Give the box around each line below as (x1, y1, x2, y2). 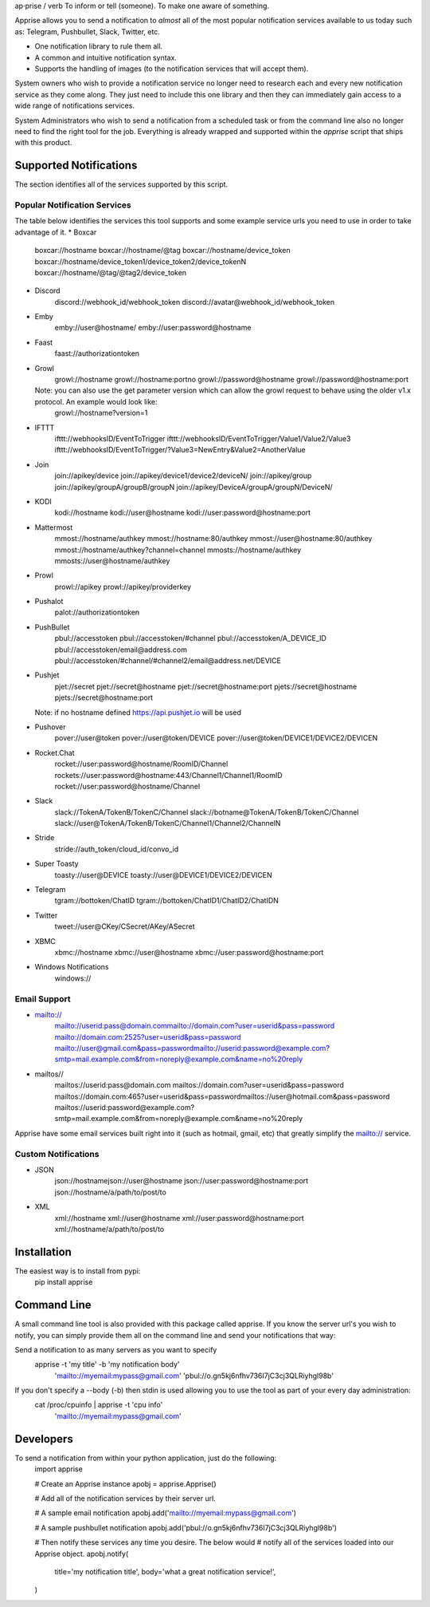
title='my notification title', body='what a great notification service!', (54, 1566, 276, 1576)
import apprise (34, 1464, 83, 1474)
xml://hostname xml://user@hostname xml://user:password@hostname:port (54, 1213, 304, 1222)
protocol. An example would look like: (34, 397, 158, 406)
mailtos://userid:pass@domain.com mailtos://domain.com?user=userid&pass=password (54, 1080, 344, 1090)
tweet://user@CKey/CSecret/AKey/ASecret (54, 922, 195, 931)
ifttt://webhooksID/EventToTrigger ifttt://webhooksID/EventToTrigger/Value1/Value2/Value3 (54, 433, 351, 443)
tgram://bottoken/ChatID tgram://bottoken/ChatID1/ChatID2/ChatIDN (54, 896, 279, 906)
